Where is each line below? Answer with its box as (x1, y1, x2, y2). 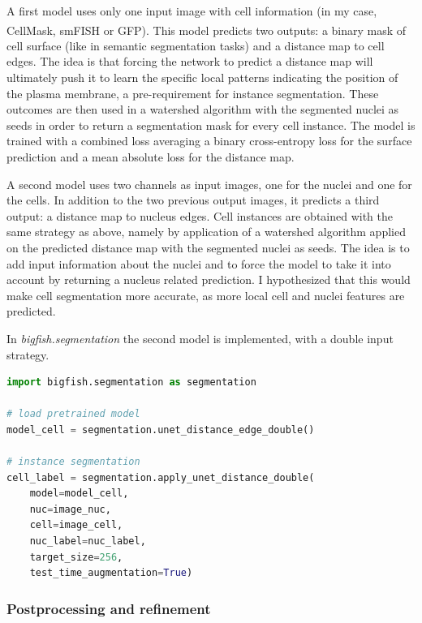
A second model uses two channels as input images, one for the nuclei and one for (6, 175, 412, 192)
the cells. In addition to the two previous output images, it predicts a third (6, 191, 380, 208)
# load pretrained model (6, 408, 140, 420)
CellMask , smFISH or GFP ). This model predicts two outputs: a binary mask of (6, 21, 407, 38)
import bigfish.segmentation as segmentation (6, 376, 256, 389)
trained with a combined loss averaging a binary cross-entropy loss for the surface (6, 132, 412, 149)
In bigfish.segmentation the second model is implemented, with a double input (6, 329, 394, 346)
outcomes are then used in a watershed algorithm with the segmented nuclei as (6, 101, 399, 118)
